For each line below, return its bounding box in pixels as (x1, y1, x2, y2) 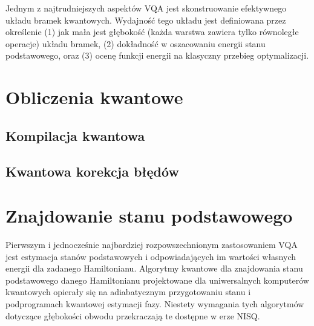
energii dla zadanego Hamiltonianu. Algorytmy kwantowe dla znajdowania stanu (5, 262, 303, 275)
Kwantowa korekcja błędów (5, 161, 179, 180)
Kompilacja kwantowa (5, 126, 145, 145)
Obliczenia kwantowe (5, 85, 183, 109)
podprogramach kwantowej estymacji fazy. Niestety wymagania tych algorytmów (5, 298, 304, 310)
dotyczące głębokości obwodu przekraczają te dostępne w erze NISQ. (5, 309, 260, 322)
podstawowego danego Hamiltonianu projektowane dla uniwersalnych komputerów (5, 273, 309, 286)
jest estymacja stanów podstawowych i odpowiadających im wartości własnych (5, 250, 296, 262)
